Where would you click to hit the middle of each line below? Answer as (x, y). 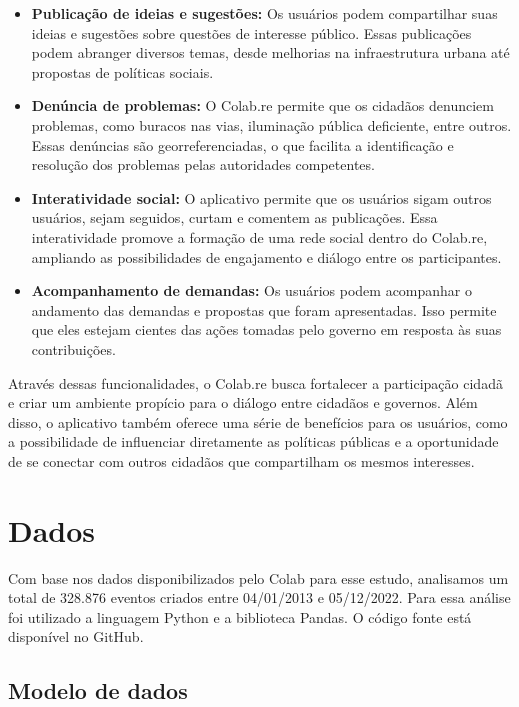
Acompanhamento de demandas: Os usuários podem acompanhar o (252, 290)
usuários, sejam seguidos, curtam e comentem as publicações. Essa (234, 217)
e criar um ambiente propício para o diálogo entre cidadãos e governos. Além (243, 402)
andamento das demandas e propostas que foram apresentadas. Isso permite (264, 309)
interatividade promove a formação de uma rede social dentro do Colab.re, (259, 236)
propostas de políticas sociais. (122, 71)
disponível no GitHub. (76, 636)
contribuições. (73, 348)
